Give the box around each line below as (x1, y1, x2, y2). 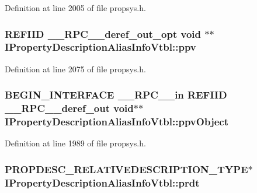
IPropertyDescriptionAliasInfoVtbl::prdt (5, 175, 200, 190)
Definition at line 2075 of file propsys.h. (5, 62, 146, 75)
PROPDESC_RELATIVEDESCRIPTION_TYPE (5, 162, 248, 176)
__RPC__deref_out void (5, 101, 134, 115)
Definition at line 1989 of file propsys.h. (5, 137, 146, 149)
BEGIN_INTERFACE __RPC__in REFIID (5, 87, 227, 102)
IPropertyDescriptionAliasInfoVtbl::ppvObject (5, 114, 228, 129)
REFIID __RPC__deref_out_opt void (5, 26, 202, 41)
